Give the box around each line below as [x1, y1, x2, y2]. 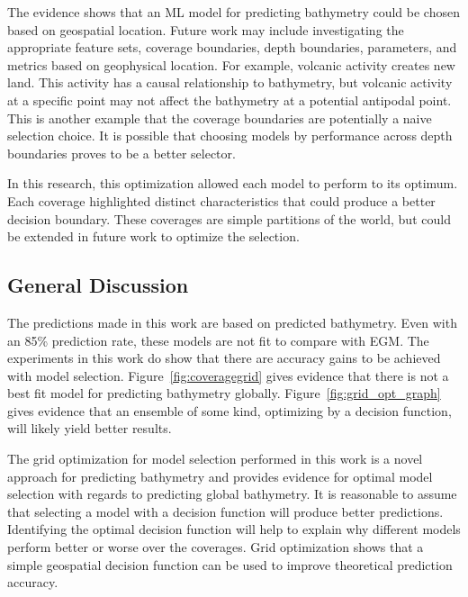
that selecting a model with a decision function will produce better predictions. [7, 502, 444, 520]
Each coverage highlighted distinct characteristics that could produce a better [7, 191, 436, 210]
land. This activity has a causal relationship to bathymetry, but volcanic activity [7, 73, 453, 92]
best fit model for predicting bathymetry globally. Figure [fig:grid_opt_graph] [7, 384, 441, 403]
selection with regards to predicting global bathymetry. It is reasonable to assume [7, 484, 457, 503]
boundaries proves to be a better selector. [7, 143, 236, 162]
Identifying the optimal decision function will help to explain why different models [7, 520, 461, 538]
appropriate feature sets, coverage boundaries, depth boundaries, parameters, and [7, 38, 457, 57]
